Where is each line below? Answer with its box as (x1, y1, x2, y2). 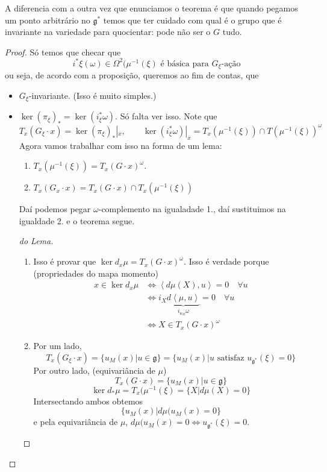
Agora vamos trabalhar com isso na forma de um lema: (19, 139, 222, 151)
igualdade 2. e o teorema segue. (19, 214, 135, 227)
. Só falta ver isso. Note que (115, 110, 217, 122)
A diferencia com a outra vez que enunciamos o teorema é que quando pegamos (5, 2, 298, 14)
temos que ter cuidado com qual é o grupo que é (103, 13, 282, 26)
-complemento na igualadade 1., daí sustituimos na (98, 203, 286, 215)
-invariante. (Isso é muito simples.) (28, 89, 157, 101)
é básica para (160, 59, 209, 68)
